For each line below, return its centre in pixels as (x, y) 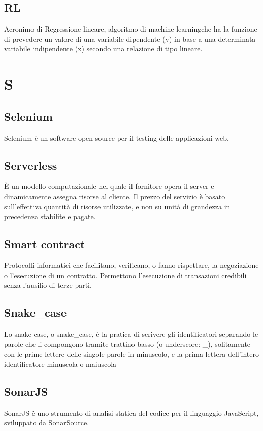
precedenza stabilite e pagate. (50, 216)
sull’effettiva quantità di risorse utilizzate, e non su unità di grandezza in (117, 206)
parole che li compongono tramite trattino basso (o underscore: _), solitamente (127, 344)
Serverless (31, 165)
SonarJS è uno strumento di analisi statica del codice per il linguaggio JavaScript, (131, 412)
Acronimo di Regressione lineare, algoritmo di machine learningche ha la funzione (131, 29)
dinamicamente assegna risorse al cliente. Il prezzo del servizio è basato (115, 196)
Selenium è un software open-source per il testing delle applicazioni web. (117, 137)
